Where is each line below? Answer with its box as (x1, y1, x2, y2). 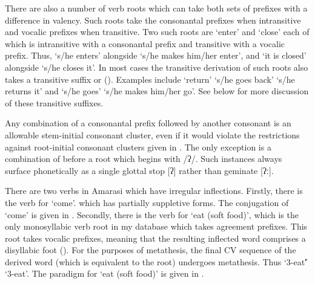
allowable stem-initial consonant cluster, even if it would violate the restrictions (5, 128, 300, 141)
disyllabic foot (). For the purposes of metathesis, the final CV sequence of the (5, 244, 296, 256)
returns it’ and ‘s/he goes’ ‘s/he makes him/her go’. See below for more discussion (5, 85, 309, 97)
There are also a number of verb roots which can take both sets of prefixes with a (5, 2, 308, 14)
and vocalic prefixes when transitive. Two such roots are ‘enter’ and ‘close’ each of (5, 25, 310, 38)
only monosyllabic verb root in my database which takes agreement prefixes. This (5, 220, 308, 233)
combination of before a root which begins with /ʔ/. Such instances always (5, 152, 282, 165)
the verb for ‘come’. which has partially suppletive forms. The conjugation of (5, 196, 289, 208)
